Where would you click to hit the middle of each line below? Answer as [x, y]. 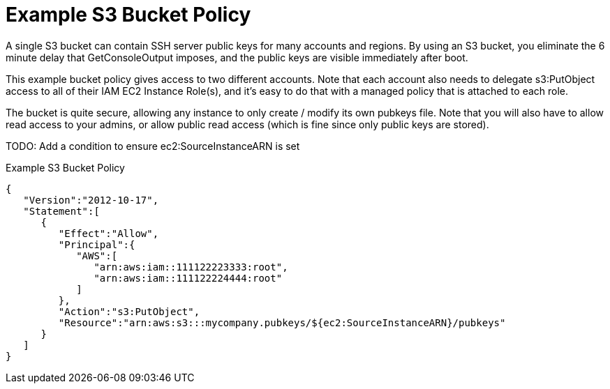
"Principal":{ [97, 244]
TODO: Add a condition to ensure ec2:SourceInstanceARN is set [153, 146]
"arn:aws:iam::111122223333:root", [191, 267]
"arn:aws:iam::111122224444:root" [188, 278]
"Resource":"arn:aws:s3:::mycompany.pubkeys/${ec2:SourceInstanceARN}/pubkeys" [282, 322]
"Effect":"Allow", [109, 233]
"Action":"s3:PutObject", [129, 311]
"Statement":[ [61, 211]
